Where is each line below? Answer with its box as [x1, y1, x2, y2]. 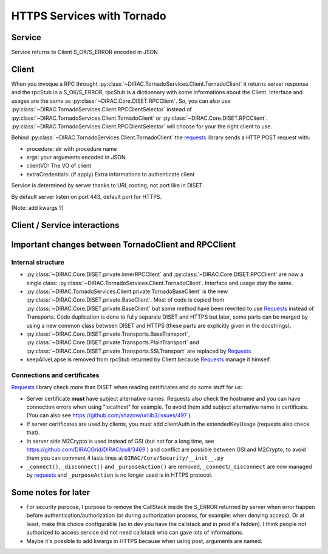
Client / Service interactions [11, 220, 120, 230]
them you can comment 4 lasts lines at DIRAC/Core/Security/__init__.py [26, 454, 224, 462]
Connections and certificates [11, 371, 100, 379]
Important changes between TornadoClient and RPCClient [11, 239, 236, 249]
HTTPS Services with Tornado [11, 9, 166, 23]
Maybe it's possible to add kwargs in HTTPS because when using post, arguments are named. [26, 537, 262, 544]
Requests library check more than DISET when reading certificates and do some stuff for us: [11, 384, 242, 391]
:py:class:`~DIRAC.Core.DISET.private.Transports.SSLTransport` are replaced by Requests [26, 347, 251, 355]
